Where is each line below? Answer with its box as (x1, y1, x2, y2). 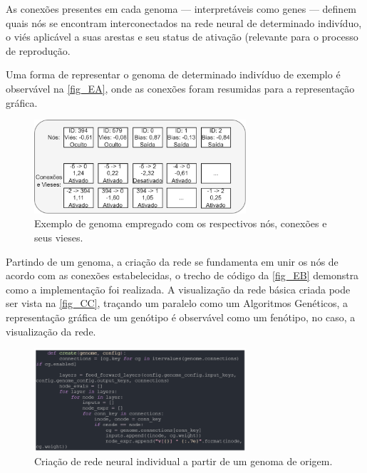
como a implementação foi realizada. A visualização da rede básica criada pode (6, 281, 351, 296)
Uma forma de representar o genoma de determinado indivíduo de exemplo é (6, 67, 341, 82)
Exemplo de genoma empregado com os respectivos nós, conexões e (34, 216, 327, 231)
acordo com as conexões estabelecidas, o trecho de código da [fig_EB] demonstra (6, 268, 359, 283)
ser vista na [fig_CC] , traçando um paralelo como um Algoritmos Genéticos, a (6, 296, 348, 311)
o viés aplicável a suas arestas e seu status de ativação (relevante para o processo (6, 29, 358, 44)
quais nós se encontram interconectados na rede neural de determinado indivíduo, (6, 15, 362, 30)
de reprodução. (6, 43, 71, 58)
